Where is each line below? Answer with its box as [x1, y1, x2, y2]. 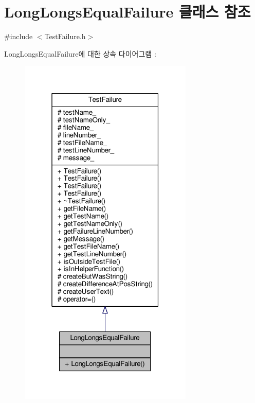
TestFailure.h [44, 31, 86, 42]
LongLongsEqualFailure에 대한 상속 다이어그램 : [4, 48, 156, 59]
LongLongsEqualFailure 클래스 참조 [4, 1, 251, 22]
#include [4, 31, 33, 42]
